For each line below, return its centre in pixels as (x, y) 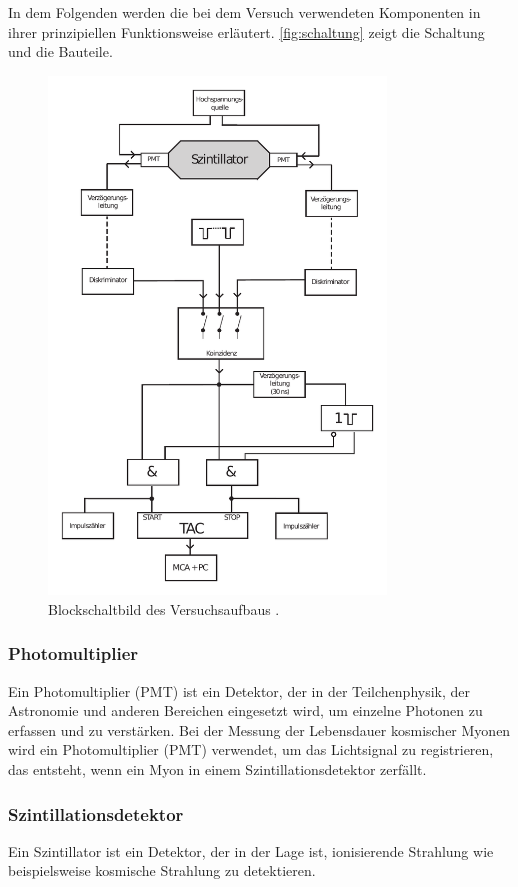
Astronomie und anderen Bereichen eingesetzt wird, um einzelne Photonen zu (245, 710)
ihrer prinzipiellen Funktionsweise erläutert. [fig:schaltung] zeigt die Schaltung (246, 31)
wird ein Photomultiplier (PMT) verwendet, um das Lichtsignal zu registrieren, (251, 749)
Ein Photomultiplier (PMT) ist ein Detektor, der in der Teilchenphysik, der (239, 690)
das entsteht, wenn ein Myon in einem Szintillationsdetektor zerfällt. (217, 769)
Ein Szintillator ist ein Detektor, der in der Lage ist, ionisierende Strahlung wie (251, 850)
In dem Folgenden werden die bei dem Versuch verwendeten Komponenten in (244, 12)
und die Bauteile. (60, 51)
